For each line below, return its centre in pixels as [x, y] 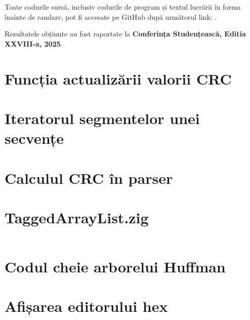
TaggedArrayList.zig [77, 217]
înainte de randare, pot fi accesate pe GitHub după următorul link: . [111, 16]
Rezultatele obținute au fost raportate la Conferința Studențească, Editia [125, 34]
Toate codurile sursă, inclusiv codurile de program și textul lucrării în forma [123, 7]
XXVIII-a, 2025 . [34, 43]
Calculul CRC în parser [89, 177]
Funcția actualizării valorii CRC [118, 78]
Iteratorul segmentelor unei [102, 118]
